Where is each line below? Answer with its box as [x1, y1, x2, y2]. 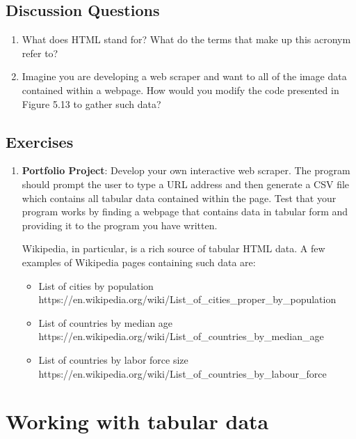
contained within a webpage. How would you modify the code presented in [22, 82, 339, 97]
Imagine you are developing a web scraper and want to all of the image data [22, 69, 347, 84]
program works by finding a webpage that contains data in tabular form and [22, 204, 348, 219]
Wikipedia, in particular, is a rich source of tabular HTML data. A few [22, 241, 325, 256]
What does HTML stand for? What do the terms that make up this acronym [22, 32, 351, 47]
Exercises [6, 130, 74, 152]
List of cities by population [38, 278, 154, 293]
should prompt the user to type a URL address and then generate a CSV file [22, 176, 350, 191]
